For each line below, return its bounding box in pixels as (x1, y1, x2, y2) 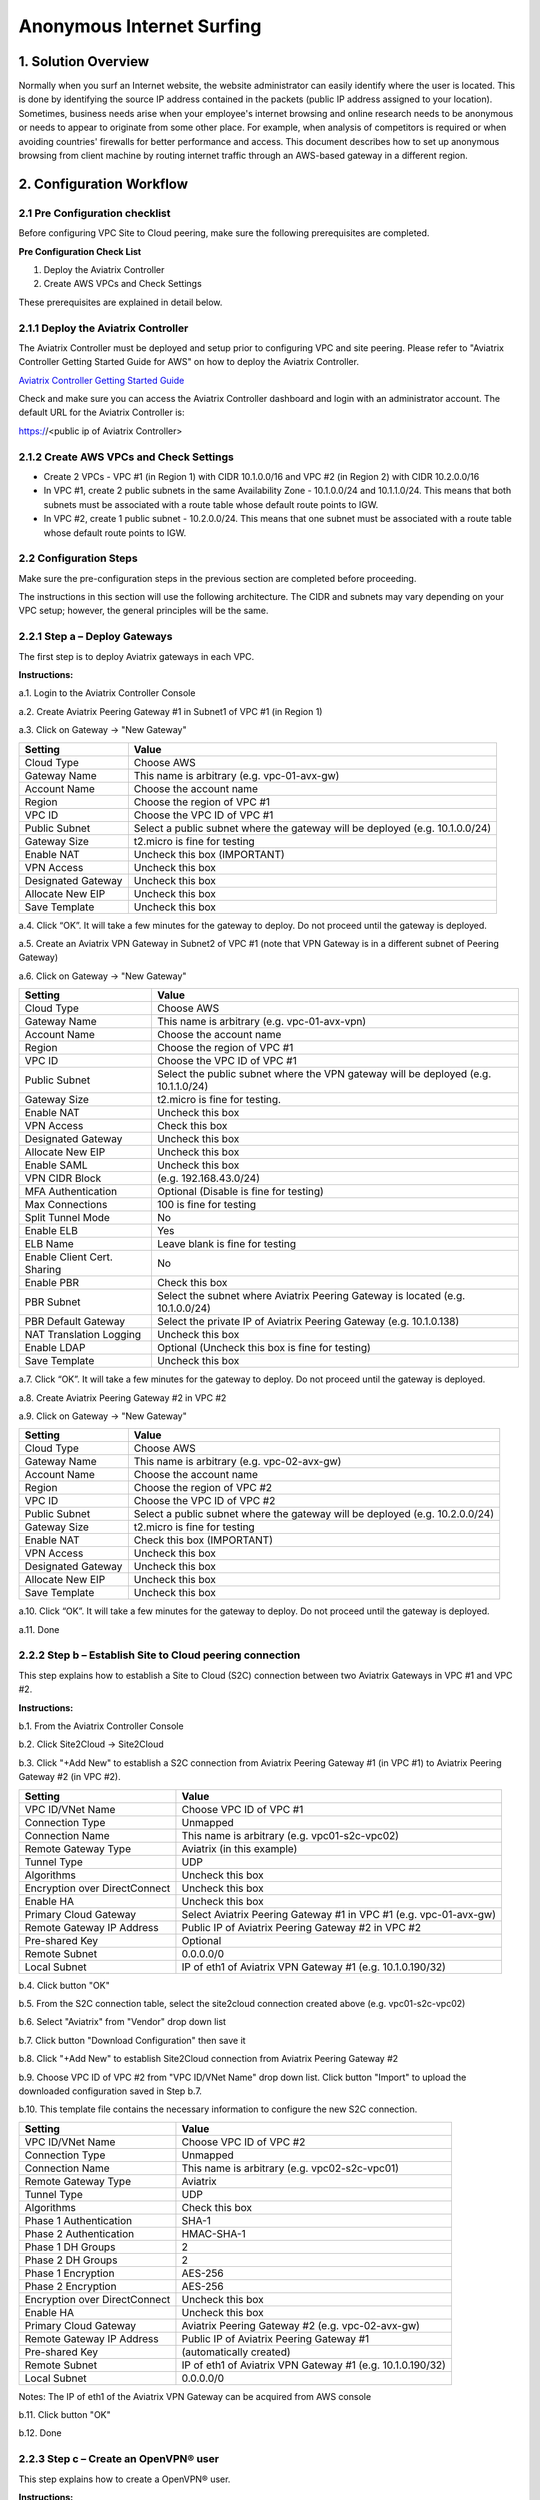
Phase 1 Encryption (24, 2266, 115, 2280)
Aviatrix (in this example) (181, 1841, 298, 1855)
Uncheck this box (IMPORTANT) (133, 847, 285, 861)
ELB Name (24, 1237, 74, 1251)
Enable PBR (24, 1276, 80, 1290)
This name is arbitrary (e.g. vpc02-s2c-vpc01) (181, 2161, 400, 2175)
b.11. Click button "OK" (18, 2409, 112, 2421)
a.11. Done (18, 1623, 60, 1635)
